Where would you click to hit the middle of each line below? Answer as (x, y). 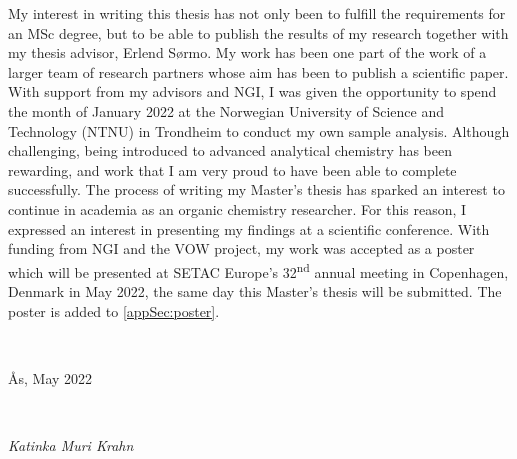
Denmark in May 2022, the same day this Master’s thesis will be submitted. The (255, 290)
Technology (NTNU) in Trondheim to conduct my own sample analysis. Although (259, 130)
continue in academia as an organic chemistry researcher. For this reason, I (237, 208)
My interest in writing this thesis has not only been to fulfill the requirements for (257, 13)
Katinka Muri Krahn (71, 444)
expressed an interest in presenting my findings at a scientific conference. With (249, 228)
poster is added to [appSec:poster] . (114, 310)
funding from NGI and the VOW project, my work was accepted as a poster (241, 248)
